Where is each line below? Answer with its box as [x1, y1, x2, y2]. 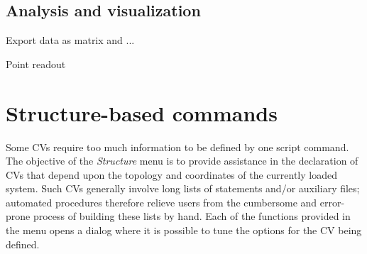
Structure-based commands [6, 98, 278, 127]
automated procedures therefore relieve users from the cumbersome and [6, 194, 317, 209]
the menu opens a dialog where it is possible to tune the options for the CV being [6, 223, 362, 238]
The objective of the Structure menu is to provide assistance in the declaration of [6, 153, 358, 168]
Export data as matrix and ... [6, 33, 135, 48]
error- [319, 194, 345, 209]
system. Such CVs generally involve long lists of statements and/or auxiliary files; [6, 181, 360, 196]
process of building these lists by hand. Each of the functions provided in [33, 209, 351, 223]
